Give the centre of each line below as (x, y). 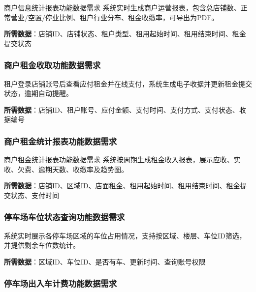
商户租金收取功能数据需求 (52, 65)
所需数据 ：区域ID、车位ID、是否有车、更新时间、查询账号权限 (105, 261)
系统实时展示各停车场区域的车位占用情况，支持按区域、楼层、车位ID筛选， (125, 235)
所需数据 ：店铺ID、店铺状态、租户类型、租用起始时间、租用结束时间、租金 (125, 34)
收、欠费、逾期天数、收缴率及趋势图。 (66, 169)
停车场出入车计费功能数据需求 (61, 283)
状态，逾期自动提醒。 (38, 93)
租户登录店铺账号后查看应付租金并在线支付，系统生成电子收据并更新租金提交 (128, 83)
